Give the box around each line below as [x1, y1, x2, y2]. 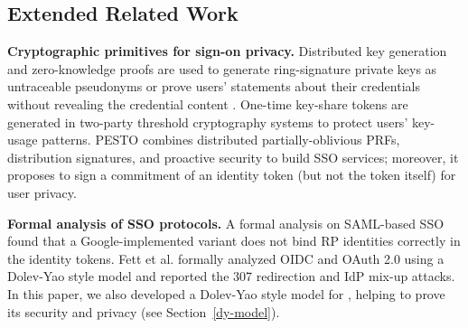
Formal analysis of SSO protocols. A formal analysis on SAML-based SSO [7, 213, 445, 232]
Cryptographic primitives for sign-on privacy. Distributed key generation [7, 42, 447, 61]
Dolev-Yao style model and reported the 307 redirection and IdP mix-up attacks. [7, 267, 455, 286]
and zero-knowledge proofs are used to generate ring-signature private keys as [7, 59, 437, 78]
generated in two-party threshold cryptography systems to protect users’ [7, 112, 408, 131]
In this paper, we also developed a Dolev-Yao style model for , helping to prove [7, 284, 445, 303]
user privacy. [7, 183, 77, 201]
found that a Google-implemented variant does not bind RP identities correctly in [7, 231, 461, 250]
